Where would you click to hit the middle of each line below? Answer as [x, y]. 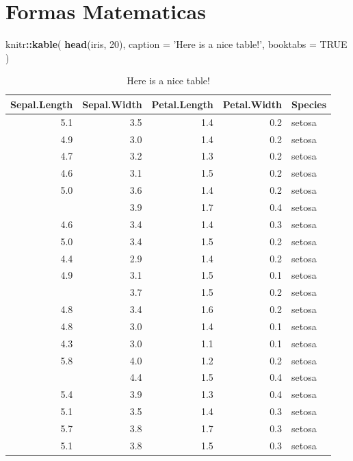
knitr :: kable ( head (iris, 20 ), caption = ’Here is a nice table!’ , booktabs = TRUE [176, 44]
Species [309, 104]
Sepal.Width [112, 104]
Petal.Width [252, 104]
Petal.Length [182, 104]
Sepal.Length [42, 104]
